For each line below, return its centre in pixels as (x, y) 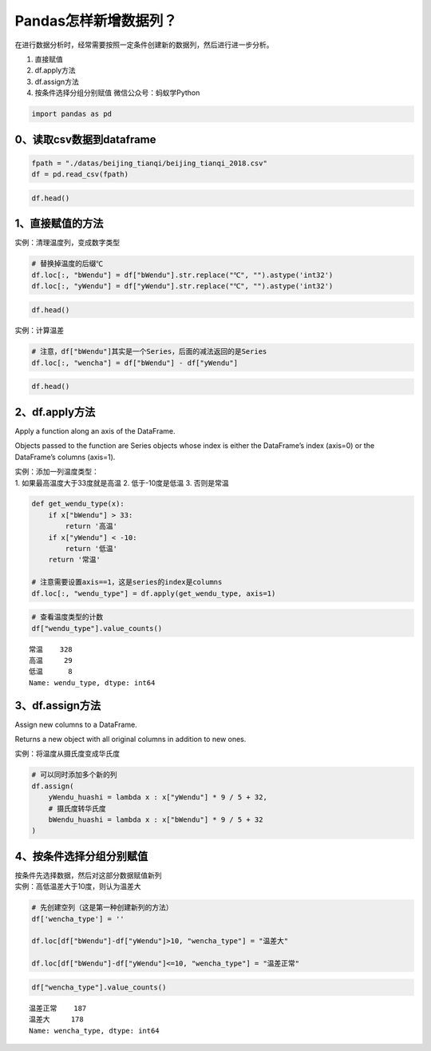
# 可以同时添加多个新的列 (74, 775)
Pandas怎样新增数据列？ (96, 21)
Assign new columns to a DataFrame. (76, 724)
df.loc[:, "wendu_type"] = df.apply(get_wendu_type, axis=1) (154, 593)
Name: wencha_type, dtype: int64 (94, 1031)
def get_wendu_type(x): (78, 504)
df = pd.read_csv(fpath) (80, 175)
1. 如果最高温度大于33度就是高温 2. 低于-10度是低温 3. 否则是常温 (122, 482)
